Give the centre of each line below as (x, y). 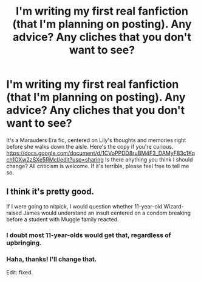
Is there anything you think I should (149, 159)
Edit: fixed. (20, 272)
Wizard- (174, 206)
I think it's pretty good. (50, 192)
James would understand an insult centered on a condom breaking (107, 213)
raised (14, 213)
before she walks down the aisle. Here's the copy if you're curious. (90, 146)
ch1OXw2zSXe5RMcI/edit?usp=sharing (55, 159)
